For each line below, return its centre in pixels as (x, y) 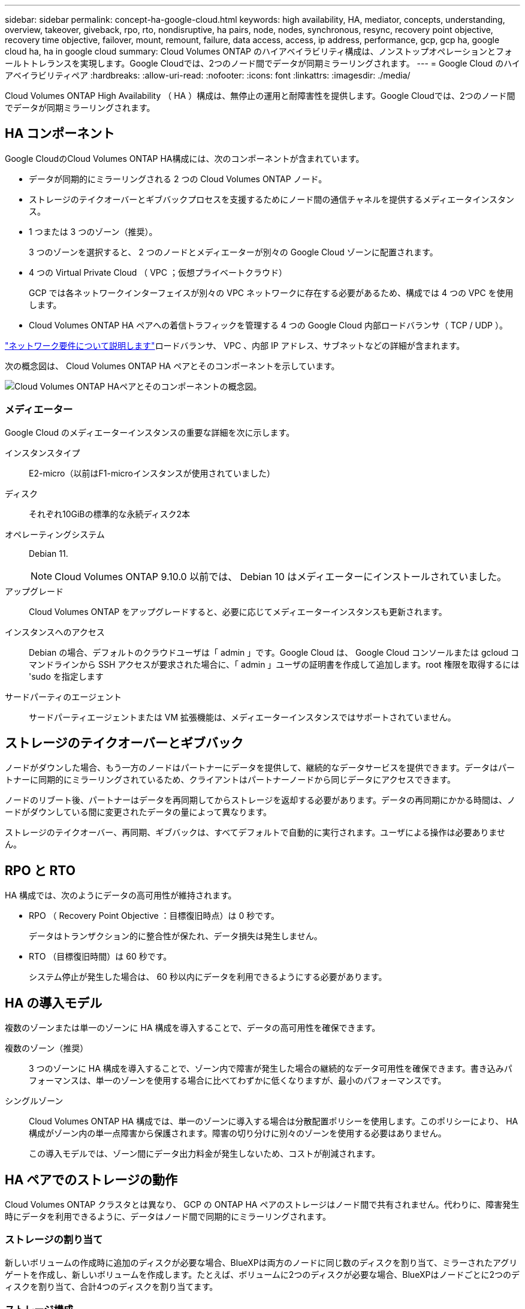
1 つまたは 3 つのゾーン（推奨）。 (93, 231)
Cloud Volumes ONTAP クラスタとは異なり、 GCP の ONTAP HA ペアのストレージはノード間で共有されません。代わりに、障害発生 (262, 1204)
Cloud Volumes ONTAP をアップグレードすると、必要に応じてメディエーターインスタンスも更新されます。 (238, 611)
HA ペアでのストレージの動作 (91, 1180)
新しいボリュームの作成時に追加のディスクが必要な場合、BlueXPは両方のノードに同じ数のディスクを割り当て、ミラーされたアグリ (261, 1262)
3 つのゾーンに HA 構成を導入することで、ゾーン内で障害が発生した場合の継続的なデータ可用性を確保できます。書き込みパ (271, 1069)
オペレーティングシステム (55, 534)
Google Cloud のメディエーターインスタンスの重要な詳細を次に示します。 (150, 432)
